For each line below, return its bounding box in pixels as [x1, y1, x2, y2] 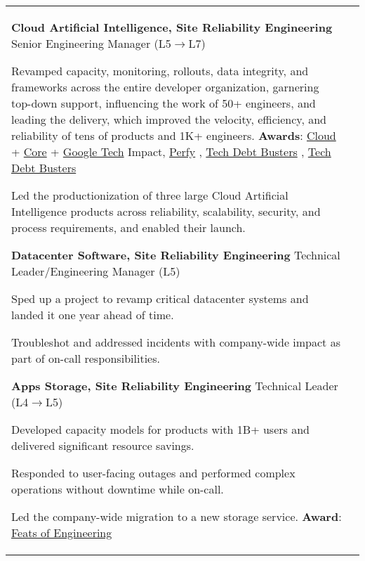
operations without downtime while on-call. [11, 481, 224, 497]
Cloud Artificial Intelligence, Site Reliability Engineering [11, 19, 333, 35]
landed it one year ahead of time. [11, 307, 174, 323]
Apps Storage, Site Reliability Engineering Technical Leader [11, 378, 338, 394]
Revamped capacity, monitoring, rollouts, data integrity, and [11, 63, 309, 79]
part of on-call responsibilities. [11, 350, 160, 366]
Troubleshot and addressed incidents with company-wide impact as [11, 334, 340, 350]
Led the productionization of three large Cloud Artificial [11, 187, 288, 203]
